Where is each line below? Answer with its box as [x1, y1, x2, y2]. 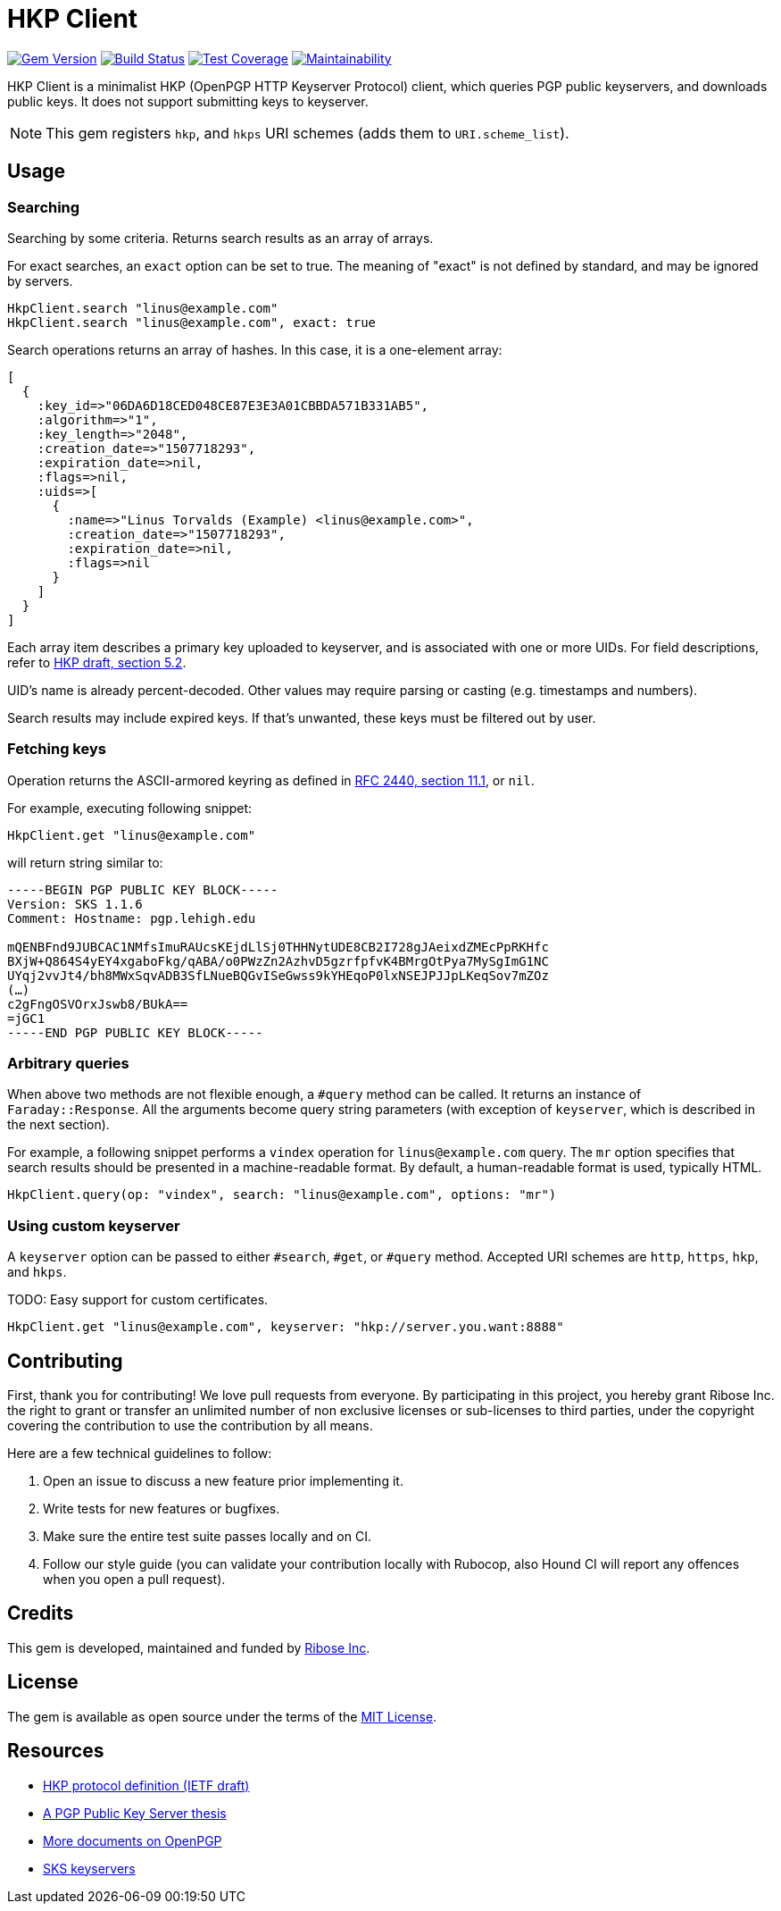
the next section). [7, 1117, 110, 1133]
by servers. [7, 272, 73, 289]
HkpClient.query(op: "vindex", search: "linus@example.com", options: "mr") [7, 1187, 557, 1203]
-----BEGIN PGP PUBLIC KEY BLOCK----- [7, 882, 278, 897]
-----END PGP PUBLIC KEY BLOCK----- [7, 1025, 263, 1040]
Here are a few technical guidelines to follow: [7, 1446, 272, 1462]
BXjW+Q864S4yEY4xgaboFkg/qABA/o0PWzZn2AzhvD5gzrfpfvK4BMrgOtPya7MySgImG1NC [7, 953, 549, 968]
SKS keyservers [43, 1860, 136, 1876]
